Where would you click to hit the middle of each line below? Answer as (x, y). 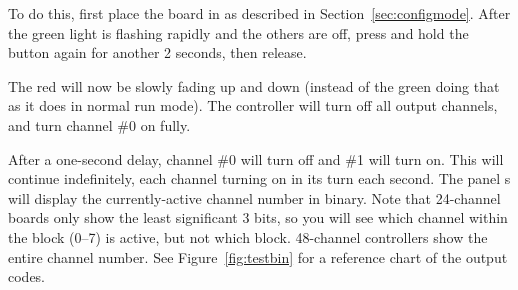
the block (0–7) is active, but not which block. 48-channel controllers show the (248, 236)
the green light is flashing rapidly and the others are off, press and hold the (238, 32)
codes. (27, 276)
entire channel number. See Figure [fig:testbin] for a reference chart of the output (258, 256)
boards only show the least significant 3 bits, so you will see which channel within (258, 217)
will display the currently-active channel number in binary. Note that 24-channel (254, 197)
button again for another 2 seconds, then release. (157, 52)
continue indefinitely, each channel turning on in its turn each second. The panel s (259, 178)
